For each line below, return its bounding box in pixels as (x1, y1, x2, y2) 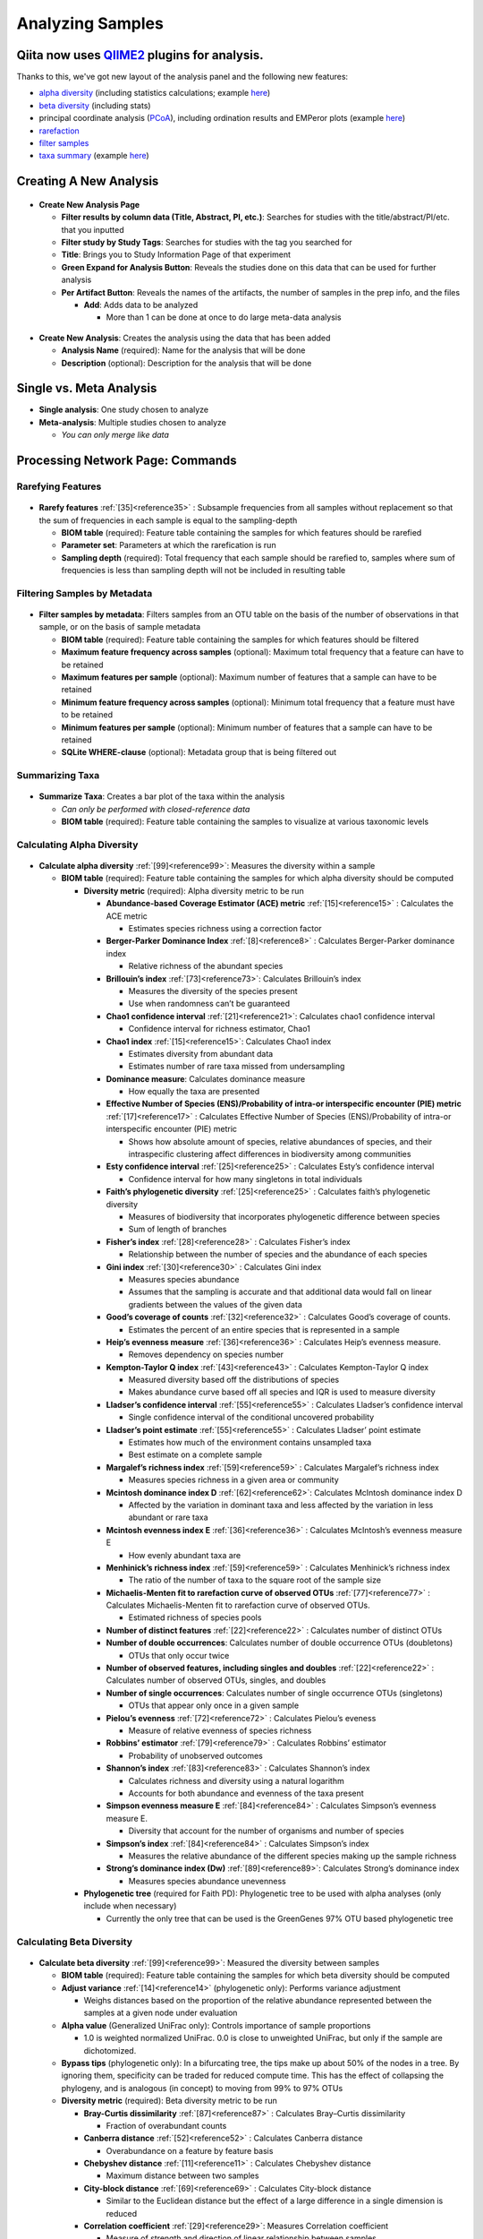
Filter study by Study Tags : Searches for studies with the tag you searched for (61, 236, 352, 247)
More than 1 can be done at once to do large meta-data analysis (106, 312, 342, 322)
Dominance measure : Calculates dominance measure (106, 1073, 306, 1084)
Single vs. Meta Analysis (16, 381, 157, 396)
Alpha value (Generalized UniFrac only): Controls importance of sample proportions (61, 2020, 371, 2030)
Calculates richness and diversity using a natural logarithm (128, 1775, 344, 1786)
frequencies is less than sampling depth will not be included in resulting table (61, 565, 346, 576)
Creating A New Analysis (16, 174, 159, 189)
